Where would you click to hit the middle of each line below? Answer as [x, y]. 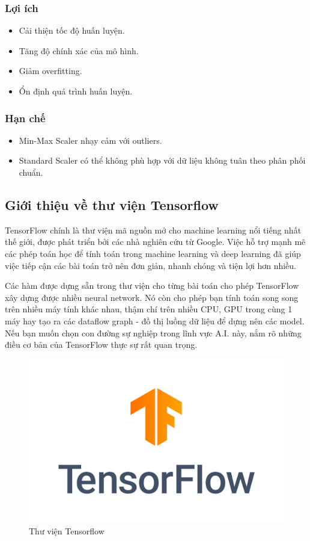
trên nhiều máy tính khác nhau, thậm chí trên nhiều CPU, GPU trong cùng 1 [149, 309]
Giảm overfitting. [50, 71]
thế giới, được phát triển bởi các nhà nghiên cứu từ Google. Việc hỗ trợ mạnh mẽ [155, 242]
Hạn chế [25, 118]
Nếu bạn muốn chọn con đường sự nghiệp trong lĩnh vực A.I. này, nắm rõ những [153, 332]
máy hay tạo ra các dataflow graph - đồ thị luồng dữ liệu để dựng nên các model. [155, 320]
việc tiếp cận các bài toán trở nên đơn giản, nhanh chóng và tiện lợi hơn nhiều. [151, 265]
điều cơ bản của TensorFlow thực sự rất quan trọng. [101, 345]
